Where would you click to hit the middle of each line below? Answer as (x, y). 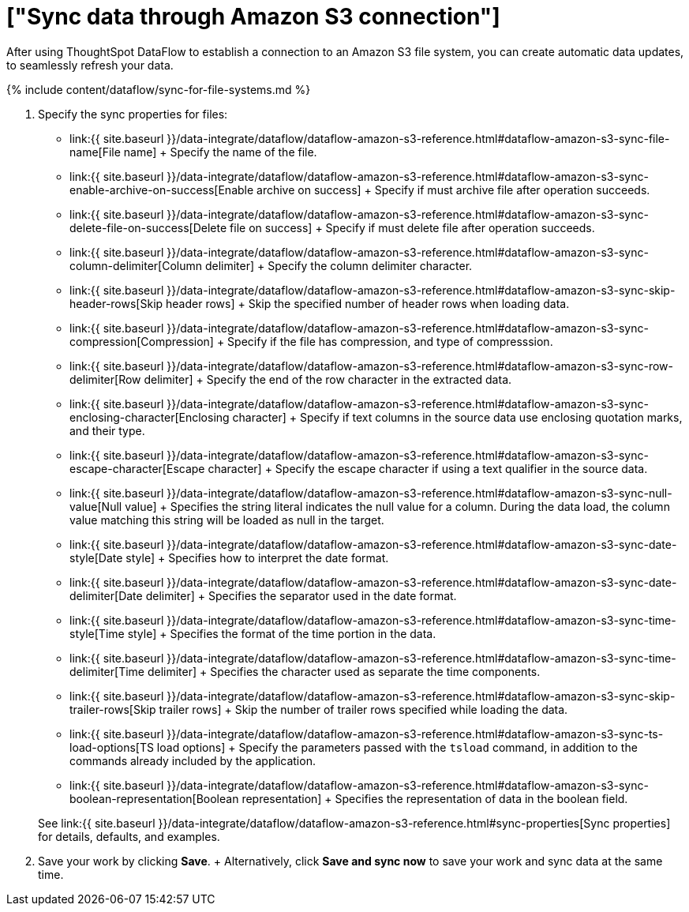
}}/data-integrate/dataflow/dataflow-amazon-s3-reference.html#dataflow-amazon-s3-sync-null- (419, 493)
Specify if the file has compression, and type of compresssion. (390, 341)
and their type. (107, 430)
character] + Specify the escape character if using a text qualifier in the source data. (428, 468)
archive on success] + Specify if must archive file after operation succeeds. (453, 190)
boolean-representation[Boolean (154, 798)
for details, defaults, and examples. (129, 836)
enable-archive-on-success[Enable (162, 190)
